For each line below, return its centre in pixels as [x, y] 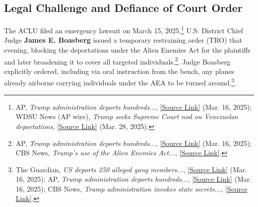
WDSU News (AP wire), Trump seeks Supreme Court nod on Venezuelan [127, 116]
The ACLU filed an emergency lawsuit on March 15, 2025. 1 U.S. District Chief [124, 30]
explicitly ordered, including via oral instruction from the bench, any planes [119, 71]
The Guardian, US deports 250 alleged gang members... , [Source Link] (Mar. [131, 169]
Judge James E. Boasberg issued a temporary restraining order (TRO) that [123, 40]
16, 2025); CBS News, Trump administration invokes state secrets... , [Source [131, 188]
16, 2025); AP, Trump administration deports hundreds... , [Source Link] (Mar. [134, 179]
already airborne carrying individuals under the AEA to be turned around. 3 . [120, 82]
